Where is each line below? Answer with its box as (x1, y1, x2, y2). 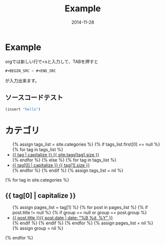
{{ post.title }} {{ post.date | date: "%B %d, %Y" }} (12, 215, 113, 221)
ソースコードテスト (5, 93, 63, 102)
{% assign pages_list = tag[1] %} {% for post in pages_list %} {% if (12, 205, 148, 211)
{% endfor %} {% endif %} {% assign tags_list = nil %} (12, 168, 124, 174)
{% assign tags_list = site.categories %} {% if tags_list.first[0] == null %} (12, 141, 160, 148)
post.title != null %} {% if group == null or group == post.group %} (12, 210, 147, 215)
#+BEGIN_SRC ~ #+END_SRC (5, 68, 56, 73)
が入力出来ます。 (5, 77, 39, 84)
